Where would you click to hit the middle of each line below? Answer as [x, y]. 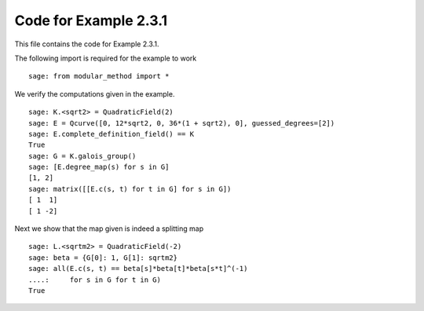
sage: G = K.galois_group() [82, 156]
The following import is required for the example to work [106, 58]
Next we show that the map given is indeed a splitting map [109, 229]
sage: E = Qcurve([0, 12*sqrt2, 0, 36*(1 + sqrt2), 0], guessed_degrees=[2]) [182, 123]
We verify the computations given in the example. [95, 93]
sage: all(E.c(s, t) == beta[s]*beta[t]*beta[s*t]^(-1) [138, 269]
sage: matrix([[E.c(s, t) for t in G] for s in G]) [130, 189]
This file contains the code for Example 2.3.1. [87, 44]
